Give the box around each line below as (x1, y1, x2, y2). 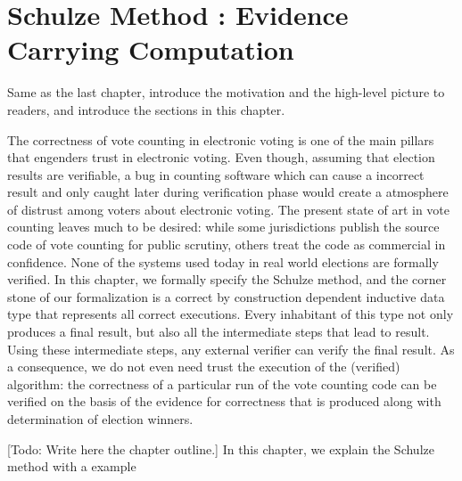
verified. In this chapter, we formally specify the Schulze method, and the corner (7, 270, 447, 289)
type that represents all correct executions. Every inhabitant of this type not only (7, 305, 454, 323)
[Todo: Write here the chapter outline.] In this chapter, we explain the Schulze (7, 439, 434, 458)
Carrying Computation (7, 31, 294, 68)
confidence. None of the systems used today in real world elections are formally (7, 252, 439, 271)
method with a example (7, 457, 136, 476)
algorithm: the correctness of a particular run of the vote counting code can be (7, 374, 437, 393)
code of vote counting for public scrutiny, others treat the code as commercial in (7, 235, 446, 254)
